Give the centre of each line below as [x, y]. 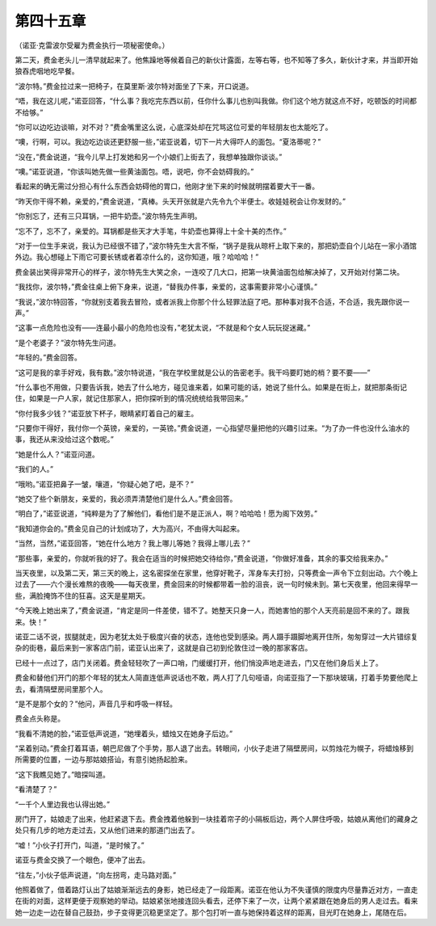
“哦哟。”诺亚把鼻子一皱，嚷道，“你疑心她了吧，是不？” [104, 484]
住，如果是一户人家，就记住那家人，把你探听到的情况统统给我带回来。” [132, 398]
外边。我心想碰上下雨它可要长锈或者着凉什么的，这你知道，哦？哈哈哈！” [137, 257]
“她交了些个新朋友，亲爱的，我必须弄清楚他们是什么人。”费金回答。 [126, 499]
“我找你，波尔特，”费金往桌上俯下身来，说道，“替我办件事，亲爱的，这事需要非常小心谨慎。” [166, 287]
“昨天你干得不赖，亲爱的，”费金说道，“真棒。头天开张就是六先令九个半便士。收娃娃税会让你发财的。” [180, 201]
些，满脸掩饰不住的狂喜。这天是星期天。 [82, 596]
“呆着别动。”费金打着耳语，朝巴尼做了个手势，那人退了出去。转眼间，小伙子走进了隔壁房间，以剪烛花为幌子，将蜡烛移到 [214, 748]
